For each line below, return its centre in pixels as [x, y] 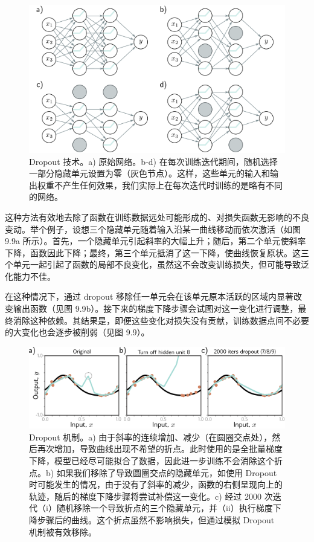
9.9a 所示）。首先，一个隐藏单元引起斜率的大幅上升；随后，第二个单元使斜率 [155, 241]
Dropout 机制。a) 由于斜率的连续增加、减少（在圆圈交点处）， [151, 437]
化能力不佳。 [30, 276]
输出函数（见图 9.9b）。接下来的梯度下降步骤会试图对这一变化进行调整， [155, 308]
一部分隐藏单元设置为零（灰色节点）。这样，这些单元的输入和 [149, 173]
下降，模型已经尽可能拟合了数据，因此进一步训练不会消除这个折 [156, 460]
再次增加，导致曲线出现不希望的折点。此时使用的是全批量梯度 [160, 449]
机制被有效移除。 [63, 531]
